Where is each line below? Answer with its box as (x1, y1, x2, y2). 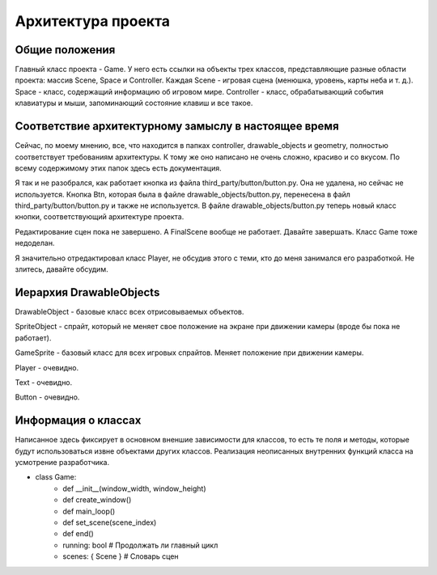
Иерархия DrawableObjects (15, 285, 160, 299)
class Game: (35, 472, 77, 482)
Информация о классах (15, 413, 142, 428)
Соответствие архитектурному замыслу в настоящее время (15, 120, 339, 133)
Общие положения (15, 43, 116, 57)
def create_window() (62, 495, 132, 505)
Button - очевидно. (15, 392, 80, 402)
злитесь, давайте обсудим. (15, 264, 108, 274)
